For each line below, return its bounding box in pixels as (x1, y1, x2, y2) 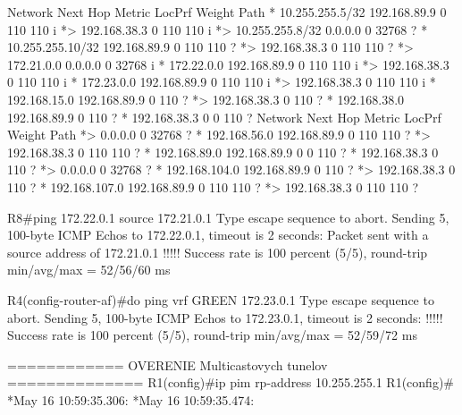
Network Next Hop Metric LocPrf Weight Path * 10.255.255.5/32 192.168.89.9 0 (7, 3, 447, 21)
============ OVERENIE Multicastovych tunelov (7, 355, 328, 374)
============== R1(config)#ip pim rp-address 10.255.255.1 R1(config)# (7, 373, 455, 392)
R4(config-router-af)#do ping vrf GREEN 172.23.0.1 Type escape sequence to (7, 290, 434, 309)
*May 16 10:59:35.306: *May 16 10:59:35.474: (7, 390, 255, 409)
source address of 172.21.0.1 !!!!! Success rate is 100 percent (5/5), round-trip (7, 242, 428, 261)
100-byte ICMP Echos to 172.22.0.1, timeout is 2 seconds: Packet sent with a (7, 225, 429, 244)
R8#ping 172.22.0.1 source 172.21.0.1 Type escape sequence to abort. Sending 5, (7, 207, 449, 226)
